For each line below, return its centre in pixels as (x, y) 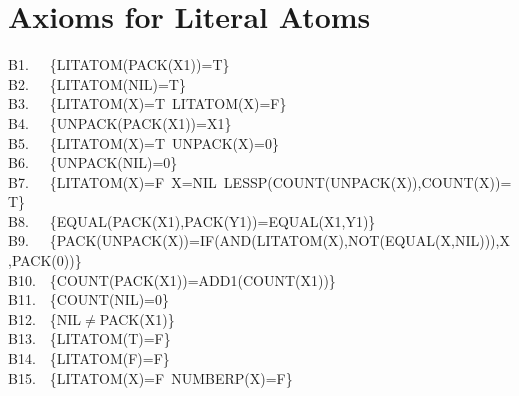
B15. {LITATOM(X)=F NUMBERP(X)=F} (150, 377)
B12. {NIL (45, 318)
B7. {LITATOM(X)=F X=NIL (112, 181)
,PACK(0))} (45, 260)
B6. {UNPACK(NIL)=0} (93, 162)
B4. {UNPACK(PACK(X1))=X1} (120, 122)
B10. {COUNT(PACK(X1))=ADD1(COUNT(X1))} (172, 279)
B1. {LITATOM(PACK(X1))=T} (119, 64)
